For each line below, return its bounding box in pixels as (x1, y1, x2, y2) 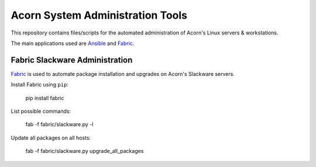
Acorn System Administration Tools (11, 9, 187, 22)
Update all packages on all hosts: (11, 134, 91, 141)
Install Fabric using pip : (11, 81, 68, 88)
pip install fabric (25, 94, 64, 102)
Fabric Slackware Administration (11, 55, 133, 65)
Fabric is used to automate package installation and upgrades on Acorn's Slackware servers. (11, 70, 235, 77)
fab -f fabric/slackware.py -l (25, 121, 94, 128)
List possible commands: (11, 108, 71, 115)
